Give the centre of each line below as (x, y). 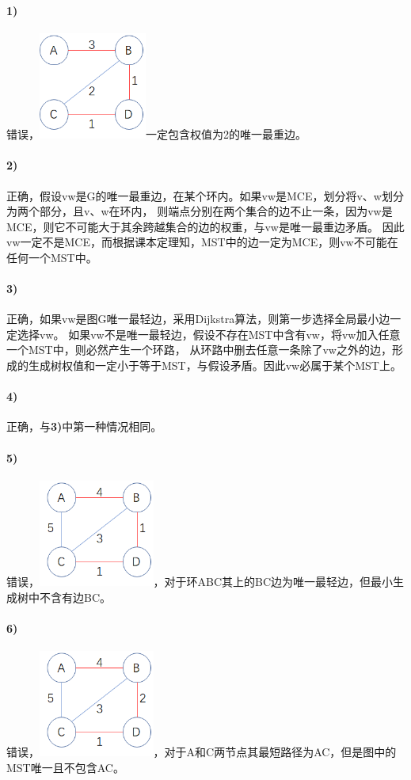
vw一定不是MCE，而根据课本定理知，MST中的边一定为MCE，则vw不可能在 (202, 242)
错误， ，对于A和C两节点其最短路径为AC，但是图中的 (202, 752)
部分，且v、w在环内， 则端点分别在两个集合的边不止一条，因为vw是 (216, 211)
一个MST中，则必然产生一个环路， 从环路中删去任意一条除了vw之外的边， (199, 350)
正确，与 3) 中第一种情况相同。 (84, 426)
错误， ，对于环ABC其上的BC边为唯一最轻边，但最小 (200, 582)
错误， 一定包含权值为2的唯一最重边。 (156, 134)
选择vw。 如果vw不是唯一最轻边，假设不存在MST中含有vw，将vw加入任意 (209, 334)
